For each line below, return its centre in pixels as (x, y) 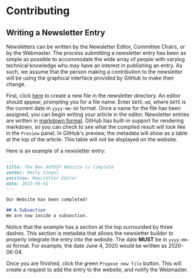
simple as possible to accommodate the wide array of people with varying (95, 59)
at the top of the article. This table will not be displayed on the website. (92, 139)
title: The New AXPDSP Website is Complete (60, 167)
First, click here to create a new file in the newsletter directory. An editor (93, 96)
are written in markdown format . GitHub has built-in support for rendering (95, 121)
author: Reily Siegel (33, 172)
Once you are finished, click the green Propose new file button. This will (94, 263)
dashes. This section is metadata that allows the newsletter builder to (90, 233)
